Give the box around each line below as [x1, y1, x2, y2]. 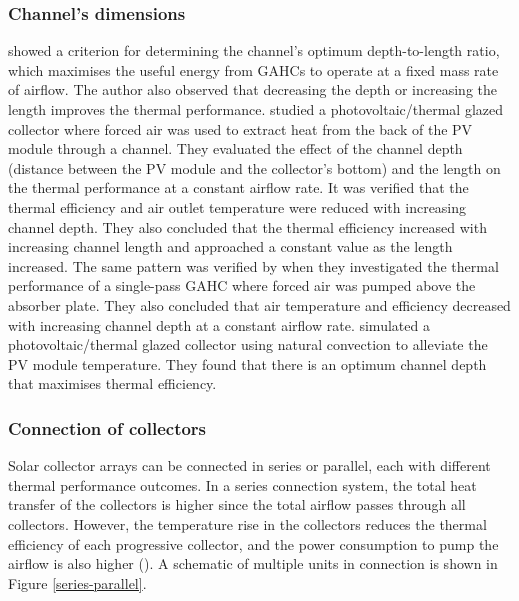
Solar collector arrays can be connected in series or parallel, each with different [8, 455, 491, 476]
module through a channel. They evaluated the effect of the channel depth [8, 138, 463, 159]
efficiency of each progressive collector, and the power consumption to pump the [8, 533, 499, 554]
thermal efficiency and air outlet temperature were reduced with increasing [8, 196, 467, 217]
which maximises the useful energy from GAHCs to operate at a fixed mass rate [8, 59, 499, 80]
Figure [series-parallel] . [8, 572, 147, 593]
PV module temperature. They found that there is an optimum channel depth [8, 353, 487, 374]
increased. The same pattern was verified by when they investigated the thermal [8, 255, 499, 276]
